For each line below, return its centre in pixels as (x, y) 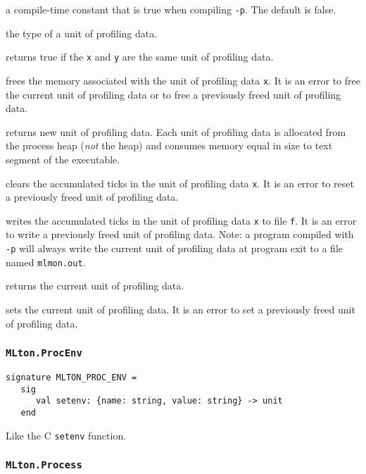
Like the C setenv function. (66, 435)
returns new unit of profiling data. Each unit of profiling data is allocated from (176, 131)
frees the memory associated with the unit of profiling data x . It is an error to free (183, 80)
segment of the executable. (63, 159)
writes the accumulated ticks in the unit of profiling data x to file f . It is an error (181, 220)
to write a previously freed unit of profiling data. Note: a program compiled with (180, 234)
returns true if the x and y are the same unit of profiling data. (140, 57)
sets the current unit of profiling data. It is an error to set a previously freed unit (181, 309)
